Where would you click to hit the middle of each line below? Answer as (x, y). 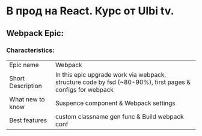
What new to (27, 99)
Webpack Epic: (35, 33)
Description (26, 86)
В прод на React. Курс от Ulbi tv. (90, 11)
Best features (28, 120)
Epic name (24, 65)
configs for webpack (84, 89)
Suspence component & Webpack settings (115, 103)
